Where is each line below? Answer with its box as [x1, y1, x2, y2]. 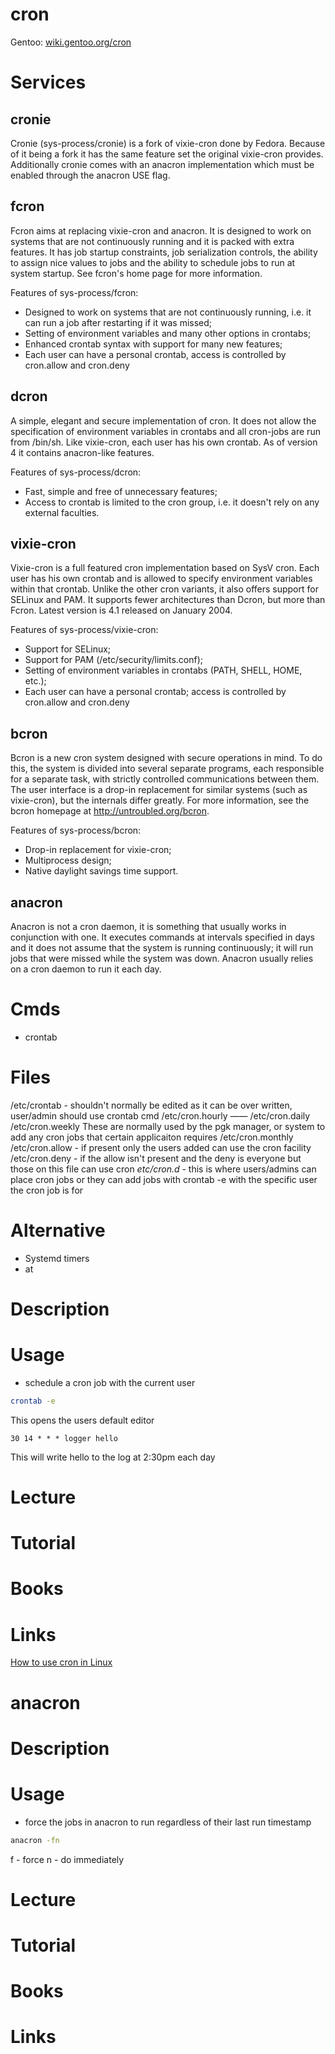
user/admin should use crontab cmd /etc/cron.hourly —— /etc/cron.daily [10, 1109, 311, 1122]
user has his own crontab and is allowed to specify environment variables [10, 573, 313, 585]
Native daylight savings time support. [24, 865, 179, 877]
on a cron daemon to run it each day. [10, 963, 162, 975]
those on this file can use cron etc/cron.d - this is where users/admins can [10, 1163, 317, 1175]
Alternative [10, 1219, 106, 1242]
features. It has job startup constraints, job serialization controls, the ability [10, 246, 318, 258]
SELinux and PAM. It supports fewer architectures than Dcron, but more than [10, 594, 326, 606]
